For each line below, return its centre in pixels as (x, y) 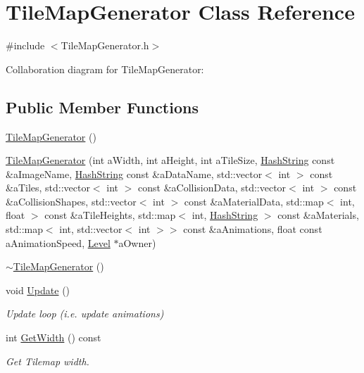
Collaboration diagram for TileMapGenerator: (105, 69)
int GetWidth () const (54, 337)
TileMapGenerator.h (105, 45)
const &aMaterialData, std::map (254, 201)
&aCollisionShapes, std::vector (71, 201)
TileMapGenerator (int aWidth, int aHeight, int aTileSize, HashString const (170, 160)
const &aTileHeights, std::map (110, 215)
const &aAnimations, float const (253, 229)
